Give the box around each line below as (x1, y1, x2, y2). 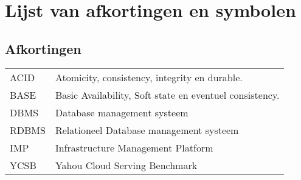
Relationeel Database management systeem (55, 122, 239, 137)
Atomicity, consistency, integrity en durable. (55, 70, 243, 84)
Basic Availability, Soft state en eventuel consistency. (55, 87, 280, 102)
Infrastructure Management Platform (55, 140, 213, 155)
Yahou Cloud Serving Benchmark (55, 158, 198, 172)
